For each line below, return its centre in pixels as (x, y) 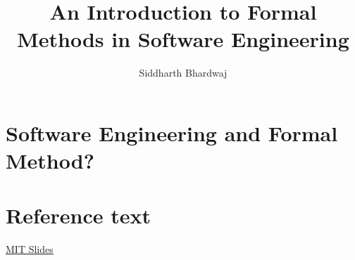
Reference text (78, 215)
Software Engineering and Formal (172, 132)
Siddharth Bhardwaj (183, 73)
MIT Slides (30, 249)
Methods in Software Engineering (183, 39)
